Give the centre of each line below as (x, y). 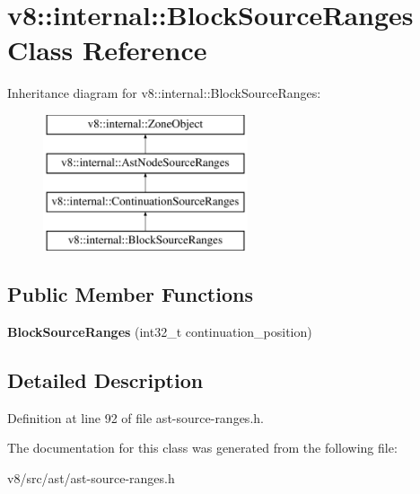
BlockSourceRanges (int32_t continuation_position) (160, 331)
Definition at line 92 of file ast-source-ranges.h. (136, 417)
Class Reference (107, 50)
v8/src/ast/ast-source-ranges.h (91, 477)
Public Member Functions (130, 294)
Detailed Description (105, 379)
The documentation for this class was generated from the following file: (202, 448)
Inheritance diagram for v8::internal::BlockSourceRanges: (164, 93)
